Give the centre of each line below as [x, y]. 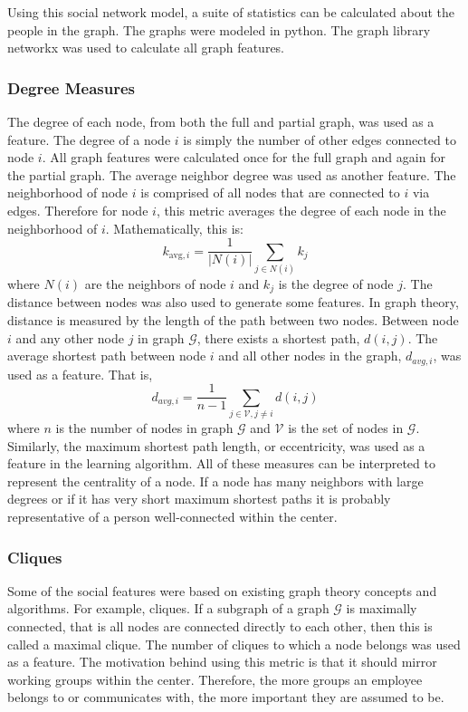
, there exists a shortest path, [278, 337]
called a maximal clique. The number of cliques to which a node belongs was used [234, 644]
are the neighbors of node [155, 283]
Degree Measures [72, 87]
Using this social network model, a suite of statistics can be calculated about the [231, 12]
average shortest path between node [107, 356]
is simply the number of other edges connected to [320, 139]
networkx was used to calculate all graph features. [146, 48]
